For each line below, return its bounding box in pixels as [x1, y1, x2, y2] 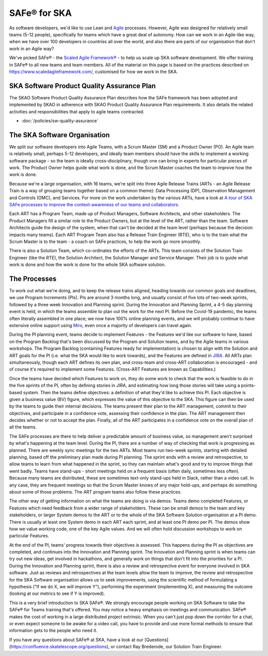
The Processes [9, 274, 57, 283]
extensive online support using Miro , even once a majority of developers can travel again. [9, 322, 192, 328]
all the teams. [9, 424, 37, 430]
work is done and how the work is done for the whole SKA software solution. [9, 261, 166, 268]
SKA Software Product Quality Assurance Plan [9, 82, 156, 90]
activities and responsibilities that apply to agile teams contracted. [9, 108, 145, 114]
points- [241, 383, 256, 389]
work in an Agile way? [9, 45, 54, 52]
